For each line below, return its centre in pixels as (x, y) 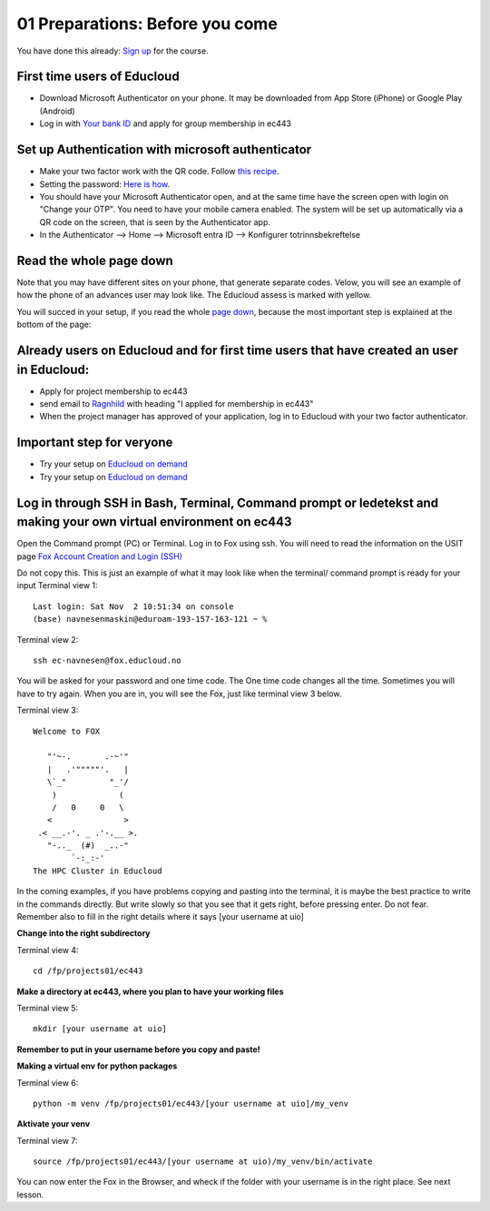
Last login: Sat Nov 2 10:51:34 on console (134, 606)
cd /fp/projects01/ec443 (88, 971)
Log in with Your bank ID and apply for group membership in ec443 (166, 123)
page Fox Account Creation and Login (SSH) (100, 556)
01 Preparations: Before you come (147, 24)
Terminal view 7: (47, 1140)
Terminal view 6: (48, 1083)
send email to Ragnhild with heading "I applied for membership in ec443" (176, 404)
